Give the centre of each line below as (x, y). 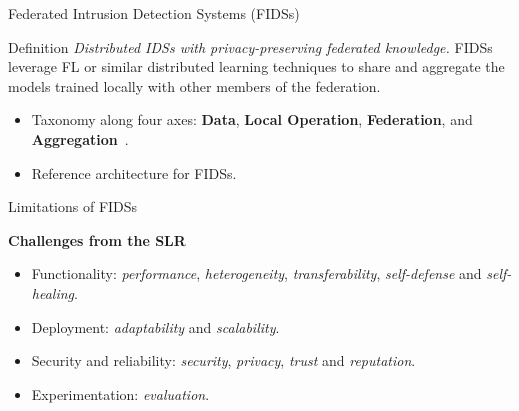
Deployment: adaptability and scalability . (155, 326)
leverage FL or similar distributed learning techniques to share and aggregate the (256, 66)
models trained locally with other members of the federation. (194, 85)
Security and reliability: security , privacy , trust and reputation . (223, 360)
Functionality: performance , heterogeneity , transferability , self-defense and (256, 273)
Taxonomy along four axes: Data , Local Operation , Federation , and (252, 119)
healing (53, 292)
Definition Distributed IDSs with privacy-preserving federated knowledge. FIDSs (250, 46)
